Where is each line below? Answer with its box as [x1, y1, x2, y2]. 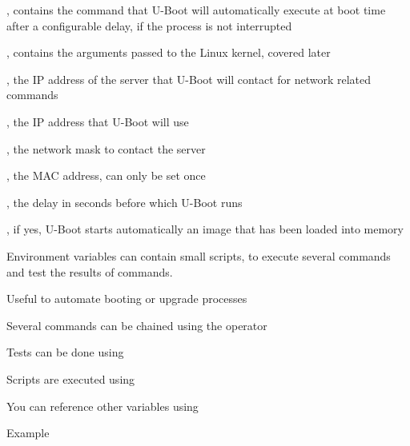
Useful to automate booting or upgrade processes [6, 290, 247, 307]
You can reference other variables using [6, 397, 199, 414]
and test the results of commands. [6, 263, 173, 280]
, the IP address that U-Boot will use [6, 113, 189, 129]
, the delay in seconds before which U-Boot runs [6, 193, 243, 210]
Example [6, 424, 50, 441]
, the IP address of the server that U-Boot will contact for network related [6, 70, 372, 87]
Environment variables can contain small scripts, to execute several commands [6, 247, 391, 264]
